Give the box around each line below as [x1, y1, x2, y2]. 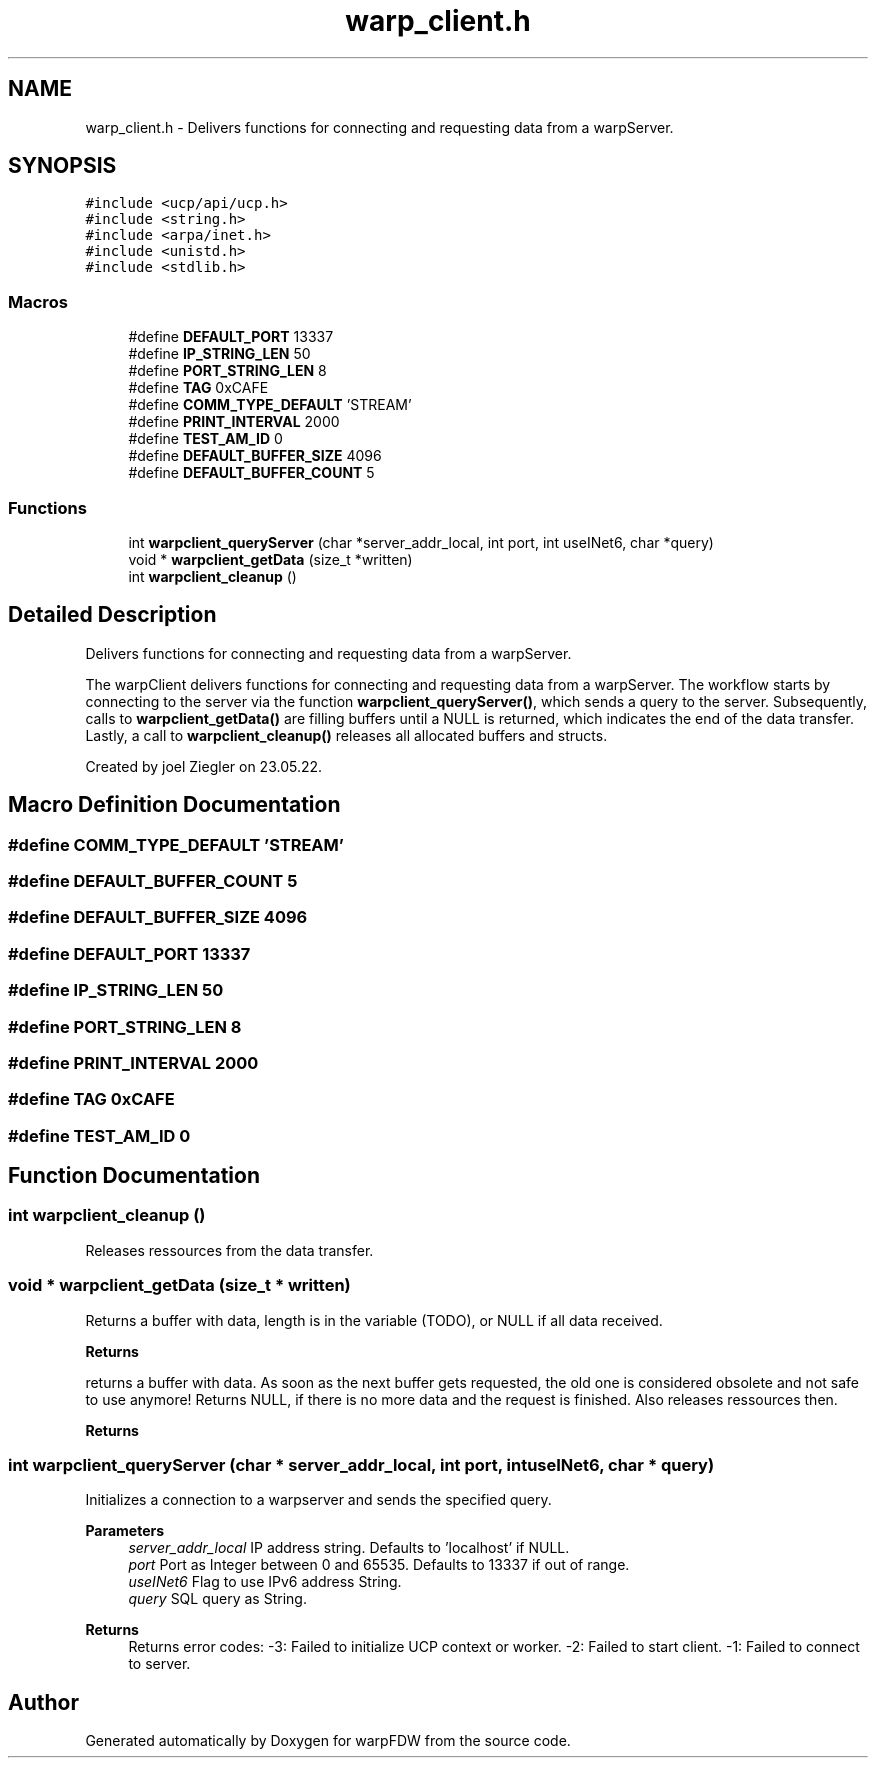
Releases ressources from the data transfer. [85, 1241, 374, 1259]
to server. [128, 1655, 191, 1673]
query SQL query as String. [128, 1590, 307, 1608]
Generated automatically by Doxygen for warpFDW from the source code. [85, 1732, 571, 1750]
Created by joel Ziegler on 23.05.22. [85, 757, 323, 775]
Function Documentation [8, 1163, 260, 1189]
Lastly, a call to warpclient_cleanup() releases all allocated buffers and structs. [85, 726, 608, 744]
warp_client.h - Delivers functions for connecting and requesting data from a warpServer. [85, 118, 674, 136]
